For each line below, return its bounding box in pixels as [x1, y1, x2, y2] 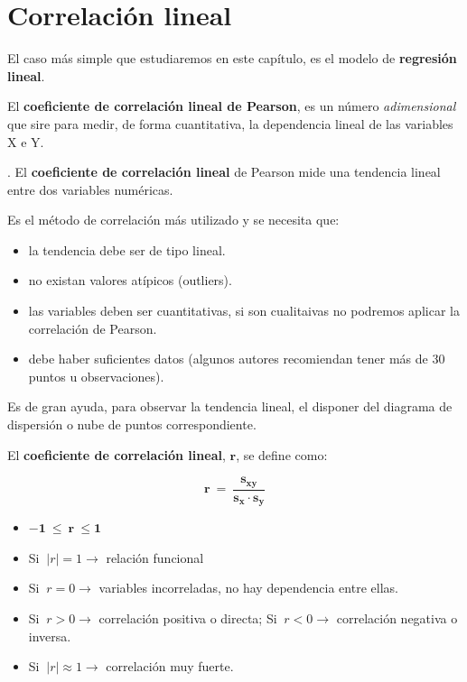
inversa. [28, 626, 71, 645]
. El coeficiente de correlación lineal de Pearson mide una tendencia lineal [7, 162, 441, 181]
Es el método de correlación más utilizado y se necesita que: [7, 210, 340, 229]
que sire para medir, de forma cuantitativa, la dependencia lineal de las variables [7, 114, 453, 133]
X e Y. [7, 132, 44, 151]
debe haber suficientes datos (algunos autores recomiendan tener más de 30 [28, 349, 445, 368]
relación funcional [106, 548, 204, 567]
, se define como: [236, 445, 328, 464]
